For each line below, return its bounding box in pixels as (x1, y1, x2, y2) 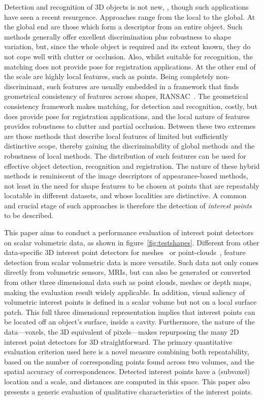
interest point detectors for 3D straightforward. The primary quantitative (4, 336, 233, 347)
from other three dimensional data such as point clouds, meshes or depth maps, (4, 277, 251, 287)
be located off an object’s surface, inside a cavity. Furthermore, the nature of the (4, 316, 255, 327)
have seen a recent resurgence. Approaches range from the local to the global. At (4, 11, 255, 22)
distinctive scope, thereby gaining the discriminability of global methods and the (4, 140, 255, 151)
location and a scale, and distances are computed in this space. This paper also (4, 376, 250, 386)
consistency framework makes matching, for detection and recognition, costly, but (4, 100, 258, 111)
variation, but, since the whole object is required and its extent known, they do (4, 41, 251, 52)
